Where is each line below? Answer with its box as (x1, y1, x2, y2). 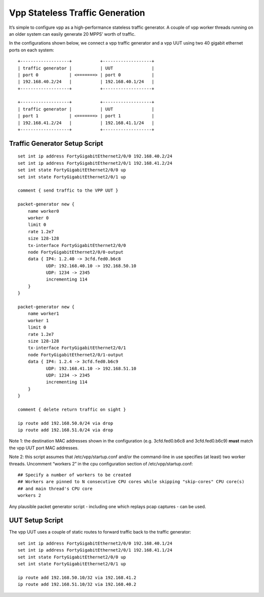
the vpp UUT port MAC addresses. (9, 445, 79, 451)
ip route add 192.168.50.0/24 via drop (18, 420, 113, 426)
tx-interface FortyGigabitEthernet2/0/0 (27, 243, 127, 248)
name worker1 (27, 311, 59, 316)
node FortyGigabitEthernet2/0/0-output (27, 249, 124, 255)
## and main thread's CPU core (18, 486, 93, 491)
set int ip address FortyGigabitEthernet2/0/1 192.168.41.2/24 (18, 160, 173, 166)
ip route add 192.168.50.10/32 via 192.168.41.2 (18, 575, 136, 580)
